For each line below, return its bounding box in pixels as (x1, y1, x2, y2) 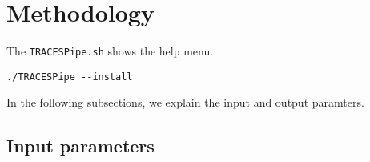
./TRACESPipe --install (6, 71, 133, 83)
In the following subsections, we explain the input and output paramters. (6, 94, 364, 111)
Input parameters (6, 133, 155, 158)
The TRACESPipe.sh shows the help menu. (6, 43, 214, 59)
